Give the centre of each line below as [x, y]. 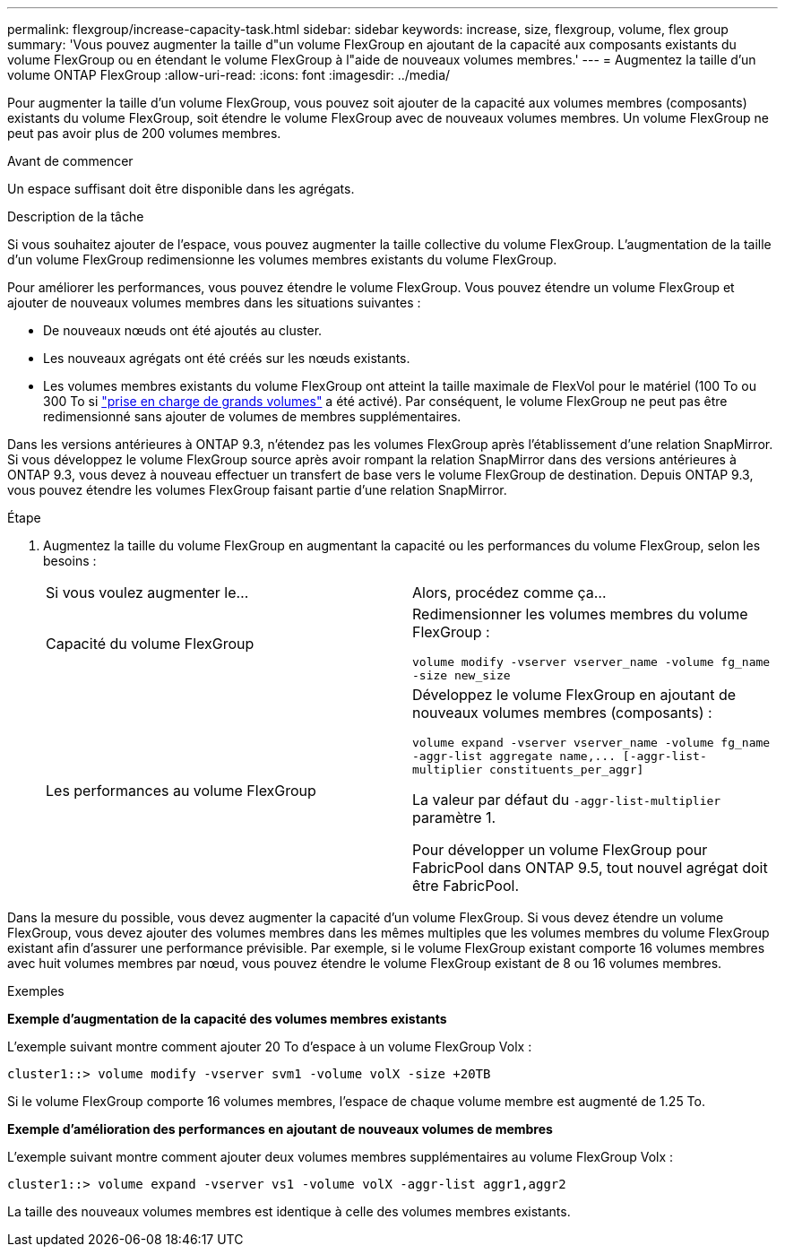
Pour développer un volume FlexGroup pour [560, 850]
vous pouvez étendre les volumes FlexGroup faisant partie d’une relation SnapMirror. [257, 490]
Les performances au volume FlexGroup [181, 790]
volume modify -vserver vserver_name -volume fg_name [591, 662]
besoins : [70, 561]
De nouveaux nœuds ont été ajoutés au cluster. [183, 330]
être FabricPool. [466, 886]
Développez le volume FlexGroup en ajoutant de [574, 695]
